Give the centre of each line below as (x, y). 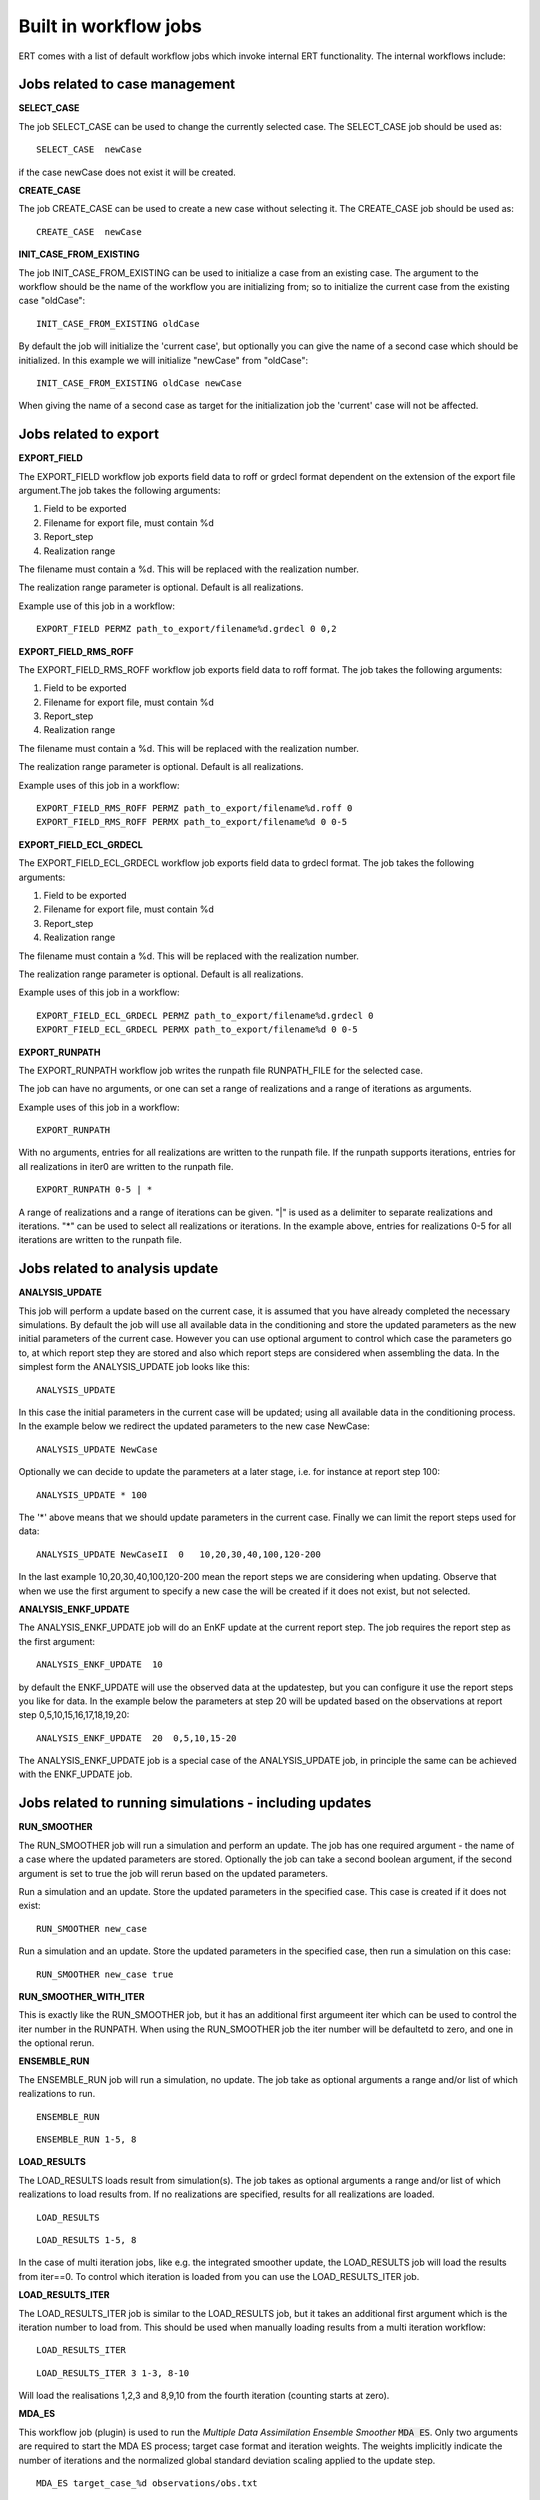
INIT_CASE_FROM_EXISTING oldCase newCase (139, 383)
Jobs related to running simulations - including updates (195, 1803)
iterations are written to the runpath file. (100, 1240)
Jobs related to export (89, 434)
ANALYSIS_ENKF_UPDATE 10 (100, 1664)
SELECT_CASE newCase (89, 149)
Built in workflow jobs (110, 26)
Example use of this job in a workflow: (96, 606)
